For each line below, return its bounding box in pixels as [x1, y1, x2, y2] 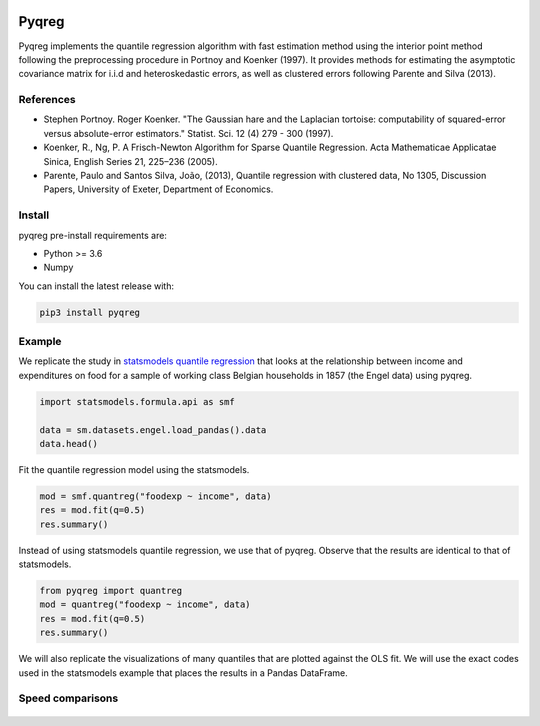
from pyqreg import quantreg [39, 585, 183, 597]
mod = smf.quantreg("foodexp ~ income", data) [39, 490, 272, 502]
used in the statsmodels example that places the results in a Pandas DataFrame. [18, 666, 349, 679]
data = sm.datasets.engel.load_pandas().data [39, 424, 267, 435]
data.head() [39, 438, 99, 449]
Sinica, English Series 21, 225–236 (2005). [43, 155, 219, 167]
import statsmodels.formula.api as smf [39, 396, 235, 407]
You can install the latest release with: [18, 280, 175, 292]
